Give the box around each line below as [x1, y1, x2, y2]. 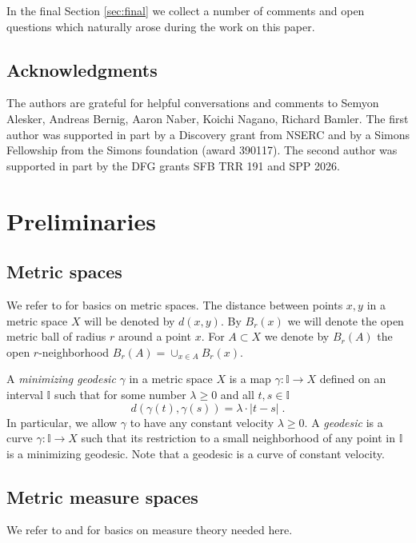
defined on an [319, 370, 386, 387]
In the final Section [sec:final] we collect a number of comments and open [6, 2, 365, 18]
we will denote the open [287, 312, 404, 329]
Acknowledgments [6, 57, 158, 82]
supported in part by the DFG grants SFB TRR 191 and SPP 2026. [6, 157, 340, 174]
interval [6, 385, 43, 402]
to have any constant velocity [130, 413, 274, 430]
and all [220, 385, 254, 402]
